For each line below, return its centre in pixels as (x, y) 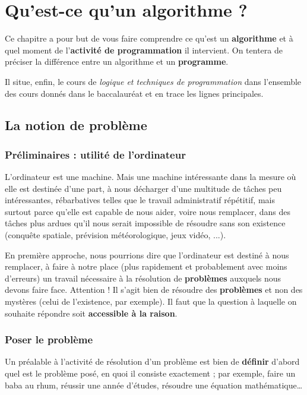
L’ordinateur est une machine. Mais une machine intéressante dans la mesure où (151, 177)
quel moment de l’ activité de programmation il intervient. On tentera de (144, 50)
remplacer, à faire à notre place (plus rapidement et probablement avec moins (146, 266)
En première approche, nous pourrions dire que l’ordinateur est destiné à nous (147, 255)
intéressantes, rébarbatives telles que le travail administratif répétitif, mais (140, 200)
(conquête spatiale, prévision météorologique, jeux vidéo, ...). (115, 235)
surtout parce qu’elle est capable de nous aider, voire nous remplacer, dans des (148, 211)
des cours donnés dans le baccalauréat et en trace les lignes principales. (134, 93)
